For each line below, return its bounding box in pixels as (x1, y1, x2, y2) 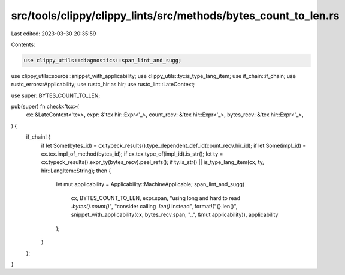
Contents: (11, 41, 35, 48)
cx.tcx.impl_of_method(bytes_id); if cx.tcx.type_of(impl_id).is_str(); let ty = (41, 150, 223, 157)
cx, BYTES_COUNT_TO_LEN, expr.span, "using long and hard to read (71, 194, 241, 201)
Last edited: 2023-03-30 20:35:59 (11, 30, 96, 37)
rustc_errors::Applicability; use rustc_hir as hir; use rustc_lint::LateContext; (11, 81, 195, 88)
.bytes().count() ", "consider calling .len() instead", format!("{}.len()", (71, 202, 238, 210)
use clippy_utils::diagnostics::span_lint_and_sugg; (23, 57, 182, 64)
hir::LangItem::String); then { (41, 167, 111, 174)
